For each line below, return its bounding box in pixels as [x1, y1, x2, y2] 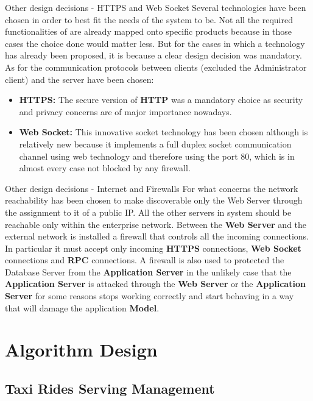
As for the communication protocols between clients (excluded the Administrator [5, 60, 307, 73]
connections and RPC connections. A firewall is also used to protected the [5, 254, 284, 266]
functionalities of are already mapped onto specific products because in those [5, 25, 292, 38]
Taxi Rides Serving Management [5, 379, 215, 398]
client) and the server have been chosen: [5, 73, 154, 85]
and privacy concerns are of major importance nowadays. [19, 105, 232, 118]
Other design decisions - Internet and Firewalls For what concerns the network [5, 182, 298, 194]
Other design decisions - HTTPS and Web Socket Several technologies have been [5, 1, 306, 13]
